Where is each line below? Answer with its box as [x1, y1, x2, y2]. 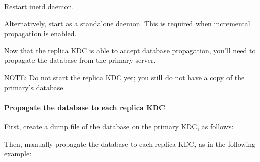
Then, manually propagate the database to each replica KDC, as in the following [4, 138, 256, 149]
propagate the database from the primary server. [4, 55, 156, 66]
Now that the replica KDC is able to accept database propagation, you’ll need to [4, 45, 256, 55]
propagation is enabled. [4, 28, 77, 39]
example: [4, 148, 32, 159]
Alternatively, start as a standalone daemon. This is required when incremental [4, 18, 250, 28]
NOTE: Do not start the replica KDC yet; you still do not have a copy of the [4, 72, 245, 82]
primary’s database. [4, 82, 66, 92]
